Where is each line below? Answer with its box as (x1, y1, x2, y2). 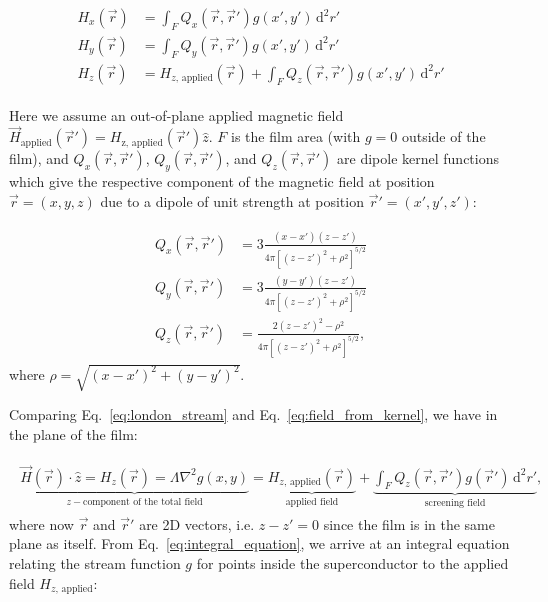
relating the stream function (9, 553, 181, 573)
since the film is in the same (323, 513, 495, 534)
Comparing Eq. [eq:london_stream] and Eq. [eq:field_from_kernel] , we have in (9, 404, 498, 425)
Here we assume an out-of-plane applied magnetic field (9, 104, 344, 125)
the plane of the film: (9, 423, 138, 444)
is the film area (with (231, 126, 361, 147)
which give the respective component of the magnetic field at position (9, 171, 435, 192)
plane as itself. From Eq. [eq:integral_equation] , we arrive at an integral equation (9, 533, 510, 554)
